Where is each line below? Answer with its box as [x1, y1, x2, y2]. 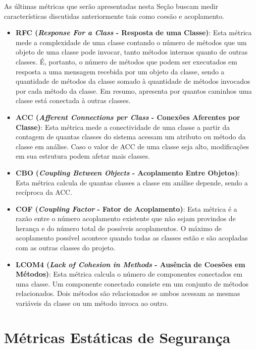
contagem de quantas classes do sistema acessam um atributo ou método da [15, 131, 246, 142]
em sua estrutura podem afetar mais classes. [15, 151, 150, 161]
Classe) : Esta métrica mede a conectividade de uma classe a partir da [15, 121, 230, 132]
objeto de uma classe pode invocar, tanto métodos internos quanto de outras [15, 47, 248, 57]
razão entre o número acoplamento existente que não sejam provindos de [15, 213, 236, 224]
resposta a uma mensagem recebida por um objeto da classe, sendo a [15, 66, 225, 76]
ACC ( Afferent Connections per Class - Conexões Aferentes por [15, 112, 240, 122]
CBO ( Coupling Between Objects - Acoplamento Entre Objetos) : [15, 167, 240, 177]
